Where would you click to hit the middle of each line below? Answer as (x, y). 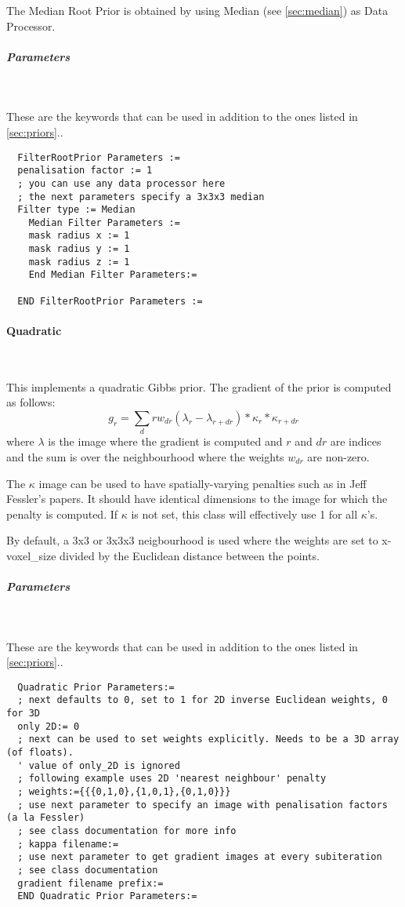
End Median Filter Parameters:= (113, 275)
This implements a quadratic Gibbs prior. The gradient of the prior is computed (199, 386)
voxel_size (31, 555)
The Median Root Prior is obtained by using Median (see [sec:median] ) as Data (197, 10)
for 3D (23, 714)
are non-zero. (338, 456)
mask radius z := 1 (79, 262)
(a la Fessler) (46, 818)
